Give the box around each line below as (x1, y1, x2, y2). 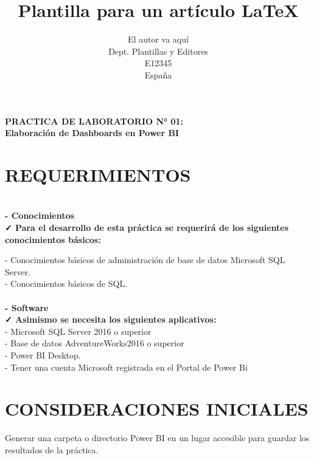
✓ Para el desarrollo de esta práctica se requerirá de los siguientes (5, 221, 289, 233)
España (144, 68, 172, 81)
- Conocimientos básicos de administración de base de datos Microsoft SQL (5, 253, 285, 266)
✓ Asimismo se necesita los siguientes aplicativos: (5, 313, 217, 326)
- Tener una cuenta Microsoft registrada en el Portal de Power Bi (5, 360, 248, 373)
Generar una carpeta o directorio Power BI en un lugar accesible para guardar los (5, 431, 310, 444)
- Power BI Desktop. (5, 348, 81, 361)
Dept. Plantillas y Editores (108, 44, 208, 57)
